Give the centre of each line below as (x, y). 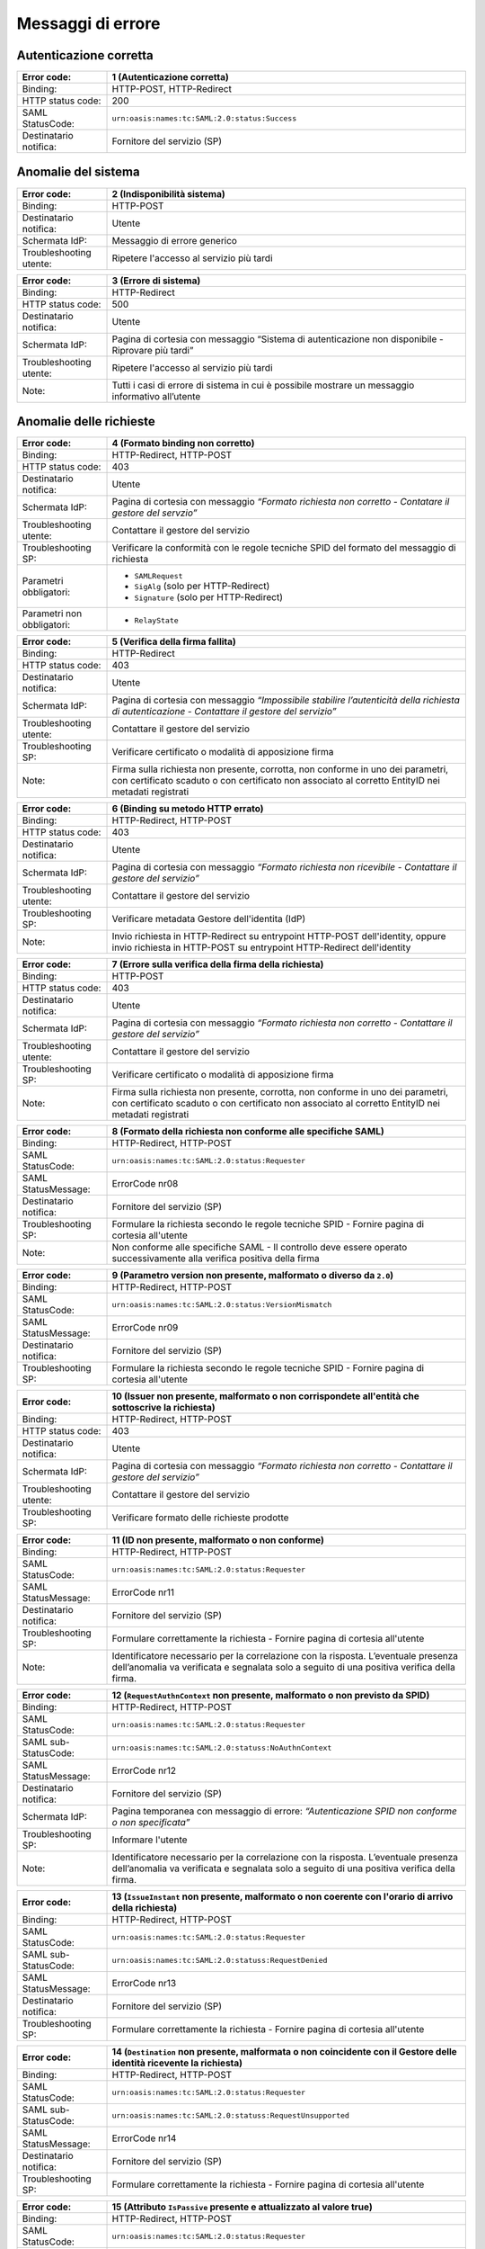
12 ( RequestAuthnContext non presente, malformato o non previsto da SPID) (271, 1696)
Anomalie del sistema (78, 172)
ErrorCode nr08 (145, 1184)
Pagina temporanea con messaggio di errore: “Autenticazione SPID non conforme (285, 1811)
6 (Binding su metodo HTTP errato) (188, 809)
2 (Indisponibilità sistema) (168, 193)
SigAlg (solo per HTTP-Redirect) (202, 587)
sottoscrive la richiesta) (163, 1408)
